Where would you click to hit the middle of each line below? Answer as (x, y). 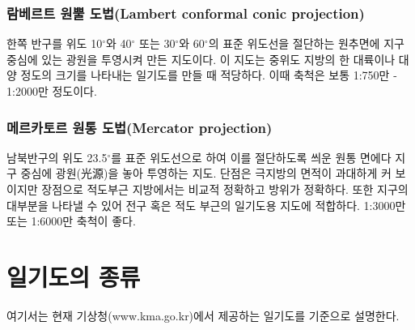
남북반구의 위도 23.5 (57, 157)
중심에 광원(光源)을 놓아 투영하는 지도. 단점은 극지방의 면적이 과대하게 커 (206, 173)
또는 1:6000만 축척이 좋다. (71, 221)
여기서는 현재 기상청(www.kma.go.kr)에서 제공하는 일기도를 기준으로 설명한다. (203, 315)
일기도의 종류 (74, 276)
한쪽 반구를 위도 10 (55, 43)
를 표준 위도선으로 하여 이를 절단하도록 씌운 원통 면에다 (251, 157)
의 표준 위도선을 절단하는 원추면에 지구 (306, 43)
